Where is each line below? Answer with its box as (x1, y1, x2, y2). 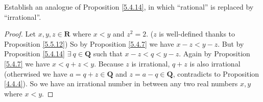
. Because (94, 58, 124, 69)
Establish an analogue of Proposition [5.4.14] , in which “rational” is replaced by (4, 2, 254, 12)
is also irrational (189, 58, 241, 69)
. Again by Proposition (179, 48, 250, 59)
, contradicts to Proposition (173, 68, 259, 79)
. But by (218, 38, 244, 49)
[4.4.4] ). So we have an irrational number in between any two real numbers (4, 78, 238, 89)
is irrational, (131, 58, 170, 69)
